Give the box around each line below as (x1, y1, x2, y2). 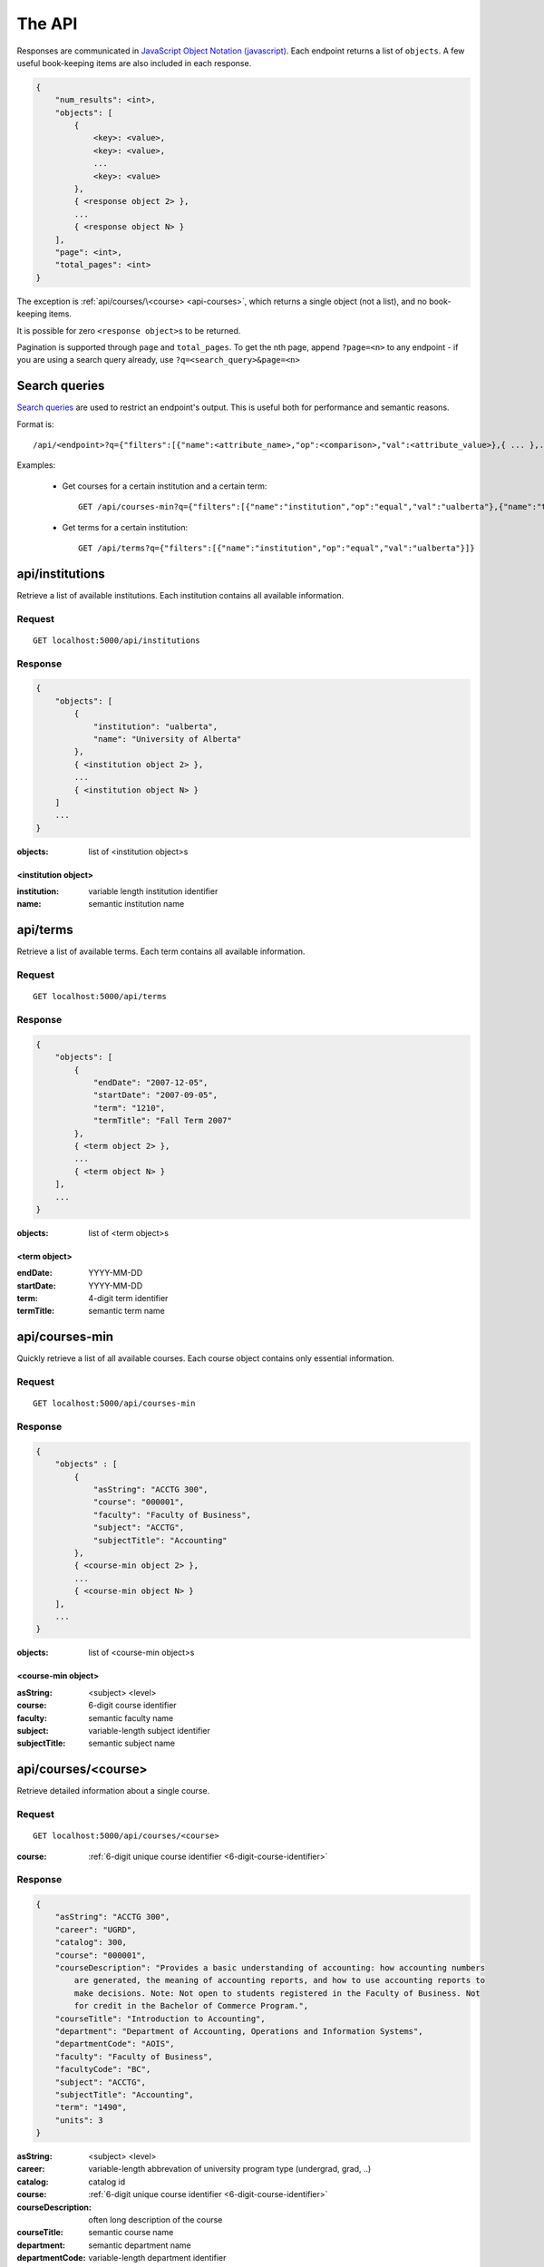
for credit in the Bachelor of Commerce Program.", (73, 2000, 309, 2011)
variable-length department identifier (88, 2252, 227, 2263)
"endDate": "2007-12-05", (92, 1077, 209, 1088)
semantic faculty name (88, 1712, 174, 1723)
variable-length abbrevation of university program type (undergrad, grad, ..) (88, 2164, 372, 2175)
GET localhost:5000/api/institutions (33, 635, 201, 646)
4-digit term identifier (88, 1293, 169, 1304)
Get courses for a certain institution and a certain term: (62, 481, 267, 491)
